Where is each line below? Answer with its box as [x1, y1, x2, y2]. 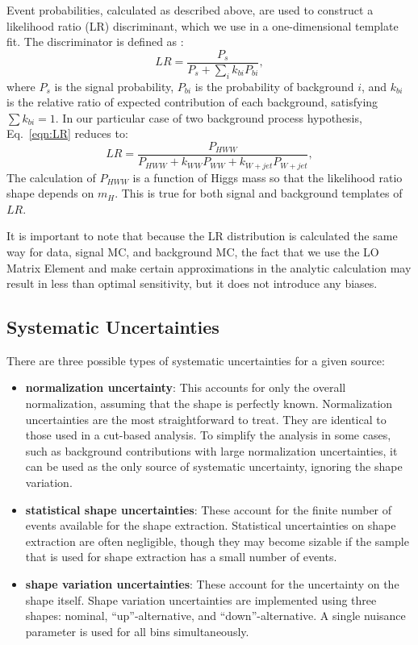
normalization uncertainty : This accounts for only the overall [25, 379, 346, 396]
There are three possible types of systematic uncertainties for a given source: [6, 352, 385, 368]
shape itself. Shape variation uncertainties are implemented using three [25, 591, 377, 608]
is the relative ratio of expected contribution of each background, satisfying [6, 94, 378, 110]
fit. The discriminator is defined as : [6, 33, 184, 50]
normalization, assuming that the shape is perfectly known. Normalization [25, 395, 393, 412]
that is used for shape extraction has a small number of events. [25, 548, 337, 565]
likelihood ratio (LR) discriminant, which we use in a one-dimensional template [6, 17, 399, 34]
